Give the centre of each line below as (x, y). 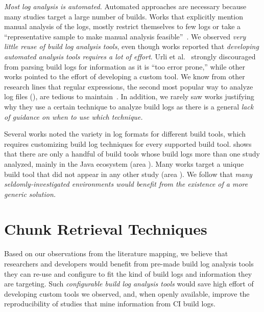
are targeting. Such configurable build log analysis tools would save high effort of (129, 284)
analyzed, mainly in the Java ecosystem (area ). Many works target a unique (124, 163)
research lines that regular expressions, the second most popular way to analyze (129, 86)
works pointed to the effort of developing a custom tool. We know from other (125, 76)
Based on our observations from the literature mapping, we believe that (116, 253)
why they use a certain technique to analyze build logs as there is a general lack (129, 106)
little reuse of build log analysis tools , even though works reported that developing (131, 46)
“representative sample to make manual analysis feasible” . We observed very (125, 36)
